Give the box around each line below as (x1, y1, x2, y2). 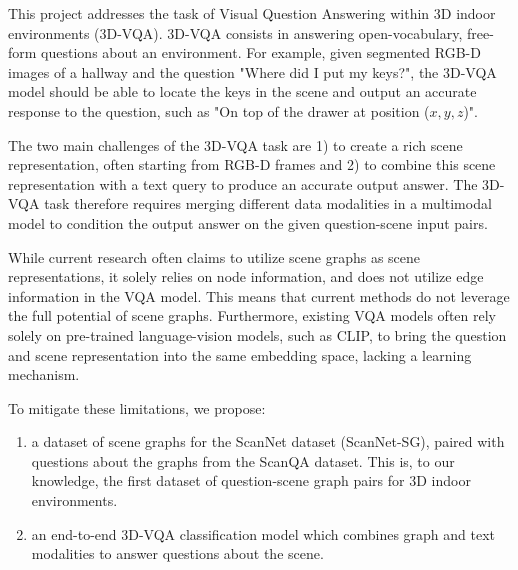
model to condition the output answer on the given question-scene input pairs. (8, 212, 488, 233)
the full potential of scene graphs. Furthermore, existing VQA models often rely (8, 305, 496, 326)
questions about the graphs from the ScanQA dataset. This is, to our (31, 450, 455, 471)
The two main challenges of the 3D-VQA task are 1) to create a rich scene (8, 134, 463, 155)
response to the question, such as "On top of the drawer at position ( (8, 100, 430, 121)
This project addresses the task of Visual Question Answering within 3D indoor (8, 3, 496, 23)
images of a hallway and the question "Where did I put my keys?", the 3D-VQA (8, 61, 497, 82)
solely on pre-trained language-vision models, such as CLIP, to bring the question (8, 324, 507, 345)
